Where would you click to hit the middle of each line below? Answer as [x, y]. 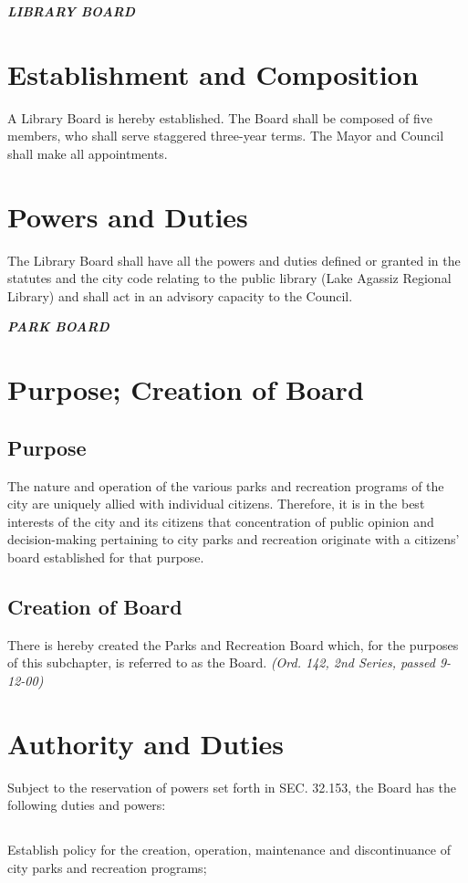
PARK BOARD [58, 326]
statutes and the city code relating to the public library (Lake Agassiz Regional [229, 278]
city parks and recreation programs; [107, 867]
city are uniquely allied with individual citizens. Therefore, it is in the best [216, 504]
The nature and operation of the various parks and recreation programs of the [226, 485]
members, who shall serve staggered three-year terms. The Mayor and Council [226, 136]
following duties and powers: [87, 805]
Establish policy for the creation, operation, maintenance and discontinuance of [229, 850]
